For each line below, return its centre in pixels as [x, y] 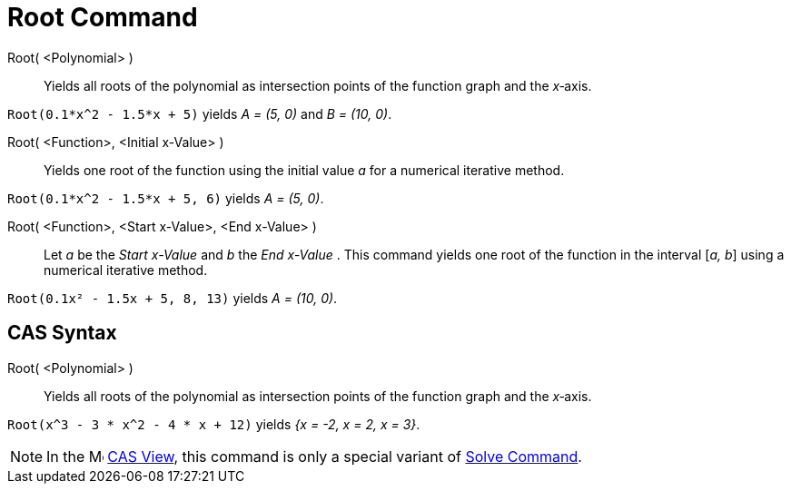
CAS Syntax [62, 333]
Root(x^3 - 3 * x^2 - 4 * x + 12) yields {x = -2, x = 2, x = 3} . [214, 424]
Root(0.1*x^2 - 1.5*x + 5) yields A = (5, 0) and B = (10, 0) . [200, 113]
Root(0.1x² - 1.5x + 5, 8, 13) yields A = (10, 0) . [173, 298]
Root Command [103, 17]
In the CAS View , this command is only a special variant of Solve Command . [314, 456]
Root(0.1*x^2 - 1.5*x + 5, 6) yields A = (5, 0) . [166, 198]
